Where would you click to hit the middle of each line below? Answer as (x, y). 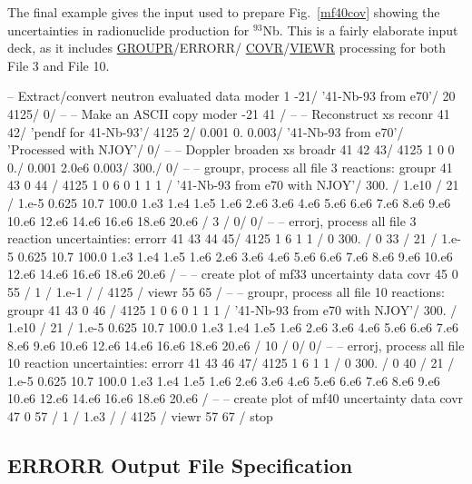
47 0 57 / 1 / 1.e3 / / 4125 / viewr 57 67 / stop (140, 416)
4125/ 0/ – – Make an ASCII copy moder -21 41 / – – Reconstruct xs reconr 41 (229, 113)
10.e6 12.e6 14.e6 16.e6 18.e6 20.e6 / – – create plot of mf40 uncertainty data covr (236, 398)
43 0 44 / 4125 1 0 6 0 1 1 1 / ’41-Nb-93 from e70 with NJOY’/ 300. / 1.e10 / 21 (233, 185)
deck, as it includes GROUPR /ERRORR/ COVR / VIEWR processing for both (226, 48)
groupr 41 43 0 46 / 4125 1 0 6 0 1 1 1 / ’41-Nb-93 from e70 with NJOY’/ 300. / (232, 309)
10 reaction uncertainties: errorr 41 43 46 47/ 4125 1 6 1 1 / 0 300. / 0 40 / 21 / (231, 363)
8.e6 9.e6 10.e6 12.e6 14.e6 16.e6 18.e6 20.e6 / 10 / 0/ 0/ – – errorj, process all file (236, 345)
